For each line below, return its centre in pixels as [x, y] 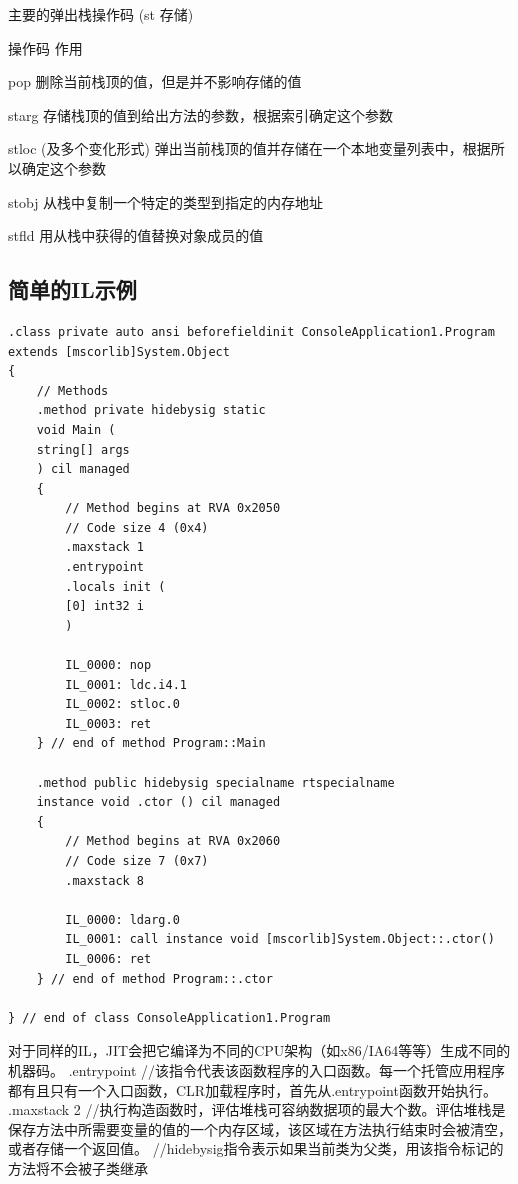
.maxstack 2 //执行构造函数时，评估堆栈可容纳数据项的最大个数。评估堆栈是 [257, 1109]
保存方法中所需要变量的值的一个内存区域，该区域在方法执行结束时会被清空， [260, 1128]
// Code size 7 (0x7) [137, 860]
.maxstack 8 [105, 880]
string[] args [83, 449]
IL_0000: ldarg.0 [122, 919]
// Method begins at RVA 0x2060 [173, 841]
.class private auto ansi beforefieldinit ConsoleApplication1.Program [251, 331]
